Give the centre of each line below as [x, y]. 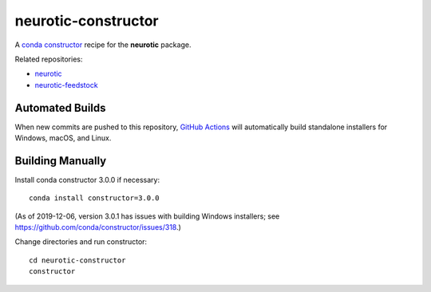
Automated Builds [61, 108]
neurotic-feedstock [67, 85]
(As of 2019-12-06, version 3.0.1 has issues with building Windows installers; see [147, 216]
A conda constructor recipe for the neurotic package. [103, 45]
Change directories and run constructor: [81, 242]
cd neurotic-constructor [77, 260]
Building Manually [61, 161]
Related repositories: [49, 59]
